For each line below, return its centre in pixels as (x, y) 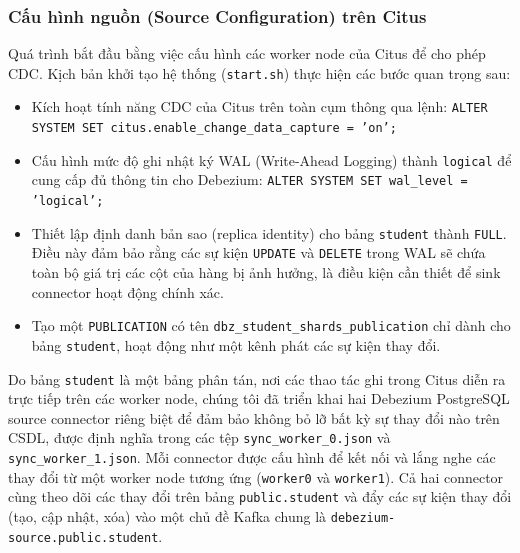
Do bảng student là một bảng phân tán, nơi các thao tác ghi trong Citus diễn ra (257, 378)
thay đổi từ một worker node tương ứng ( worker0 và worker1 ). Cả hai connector (256, 476)
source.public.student (83, 537)
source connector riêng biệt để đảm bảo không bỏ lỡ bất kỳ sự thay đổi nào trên (254, 417)
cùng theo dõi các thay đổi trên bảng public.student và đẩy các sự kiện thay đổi (260, 496)
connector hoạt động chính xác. (127, 291)
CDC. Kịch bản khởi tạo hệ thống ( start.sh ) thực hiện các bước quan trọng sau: (259, 72)
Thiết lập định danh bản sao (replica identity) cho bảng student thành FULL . (269, 232)
